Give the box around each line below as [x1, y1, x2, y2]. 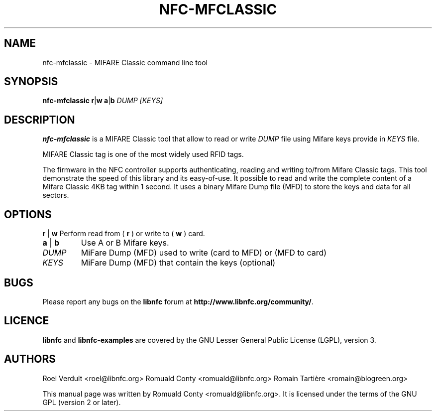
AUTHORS [4, 353, 56, 366]
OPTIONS [4, 208, 52, 221]
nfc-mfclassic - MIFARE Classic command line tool [42, 58, 208, 67]
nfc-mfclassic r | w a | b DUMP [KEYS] [42, 96, 163, 105]
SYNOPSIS [4, 75, 58, 88]
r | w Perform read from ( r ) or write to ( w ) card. [42, 229, 205, 238]
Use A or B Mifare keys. [81, 238, 169, 248]
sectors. [42, 191, 69, 200]
